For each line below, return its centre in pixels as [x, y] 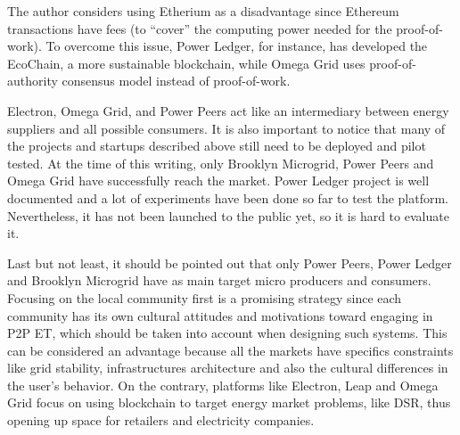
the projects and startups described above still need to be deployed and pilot [217, 146]
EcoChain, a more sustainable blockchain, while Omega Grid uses [186, 63]
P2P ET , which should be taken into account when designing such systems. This [227, 333]
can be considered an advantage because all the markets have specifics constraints [230, 350]
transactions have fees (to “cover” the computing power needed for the [200, 28]
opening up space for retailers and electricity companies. [161, 420]
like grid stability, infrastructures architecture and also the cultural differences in [228, 368]
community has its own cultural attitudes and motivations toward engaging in [220, 315]
